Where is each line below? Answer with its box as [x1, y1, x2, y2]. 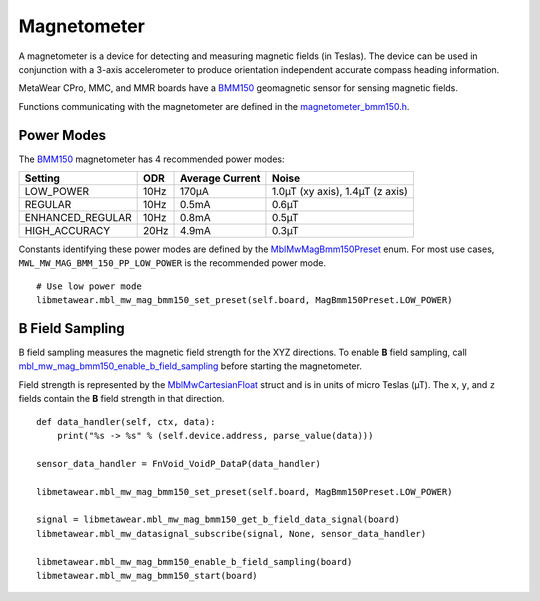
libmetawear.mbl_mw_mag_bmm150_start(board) [36, 570, 259, 581]
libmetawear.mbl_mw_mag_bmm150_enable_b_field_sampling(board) [36, 556, 353, 567]
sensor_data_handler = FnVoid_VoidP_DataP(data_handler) [36, 458, 322, 469]
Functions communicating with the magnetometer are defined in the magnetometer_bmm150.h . [18, 100, 410, 112]
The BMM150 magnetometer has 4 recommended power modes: [18, 153, 285, 165]
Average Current [180, 171, 261, 185]
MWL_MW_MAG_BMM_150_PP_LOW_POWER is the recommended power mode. [18, 257, 327, 269]
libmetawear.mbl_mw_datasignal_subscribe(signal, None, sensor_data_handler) [36, 528, 427, 539]
